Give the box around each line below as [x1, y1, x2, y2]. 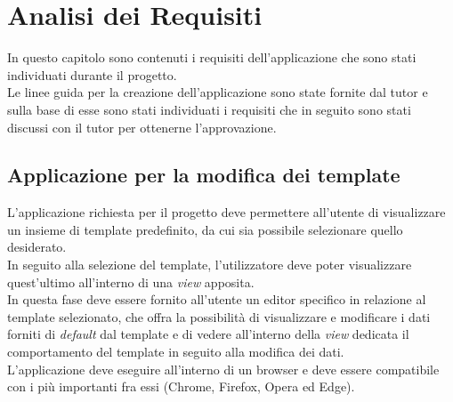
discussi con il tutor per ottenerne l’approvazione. [7, 117, 277, 136]
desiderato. [7, 237, 67, 256]
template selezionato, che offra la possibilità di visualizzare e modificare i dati [7, 307, 431, 326]
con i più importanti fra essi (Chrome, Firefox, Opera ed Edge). [7, 377, 355, 396]
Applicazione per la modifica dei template [7, 161, 400, 189]
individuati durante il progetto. [7, 65, 177, 84]
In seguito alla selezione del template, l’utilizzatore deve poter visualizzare [7, 255, 412, 274]
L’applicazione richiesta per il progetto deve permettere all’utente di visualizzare [7, 203, 446, 221]
